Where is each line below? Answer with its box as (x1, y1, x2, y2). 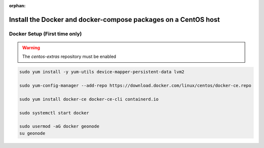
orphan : (9, 3, 26, 8)
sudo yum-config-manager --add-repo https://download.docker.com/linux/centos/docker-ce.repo (19, 83, 252, 89)
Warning (22, 44, 40, 51)
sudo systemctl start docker (19, 110, 89, 115)
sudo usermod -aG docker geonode (19, 124, 100, 129)
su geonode (19, 130, 45, 136)
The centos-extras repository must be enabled (22, 54, 116, 59)
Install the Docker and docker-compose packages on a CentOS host (9, 15, 220, 24)
